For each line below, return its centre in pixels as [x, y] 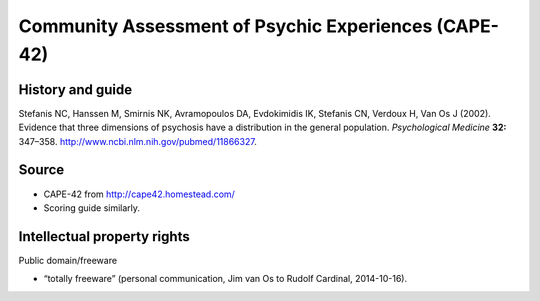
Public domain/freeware [68, 260]
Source [41, 170]
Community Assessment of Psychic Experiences [225, 26]
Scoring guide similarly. [91, 207]
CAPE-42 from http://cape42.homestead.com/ [139, 194]
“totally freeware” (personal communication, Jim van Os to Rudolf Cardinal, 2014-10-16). [225, 279]
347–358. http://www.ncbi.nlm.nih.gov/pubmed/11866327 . [137, 141]
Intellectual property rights [104, 236]
